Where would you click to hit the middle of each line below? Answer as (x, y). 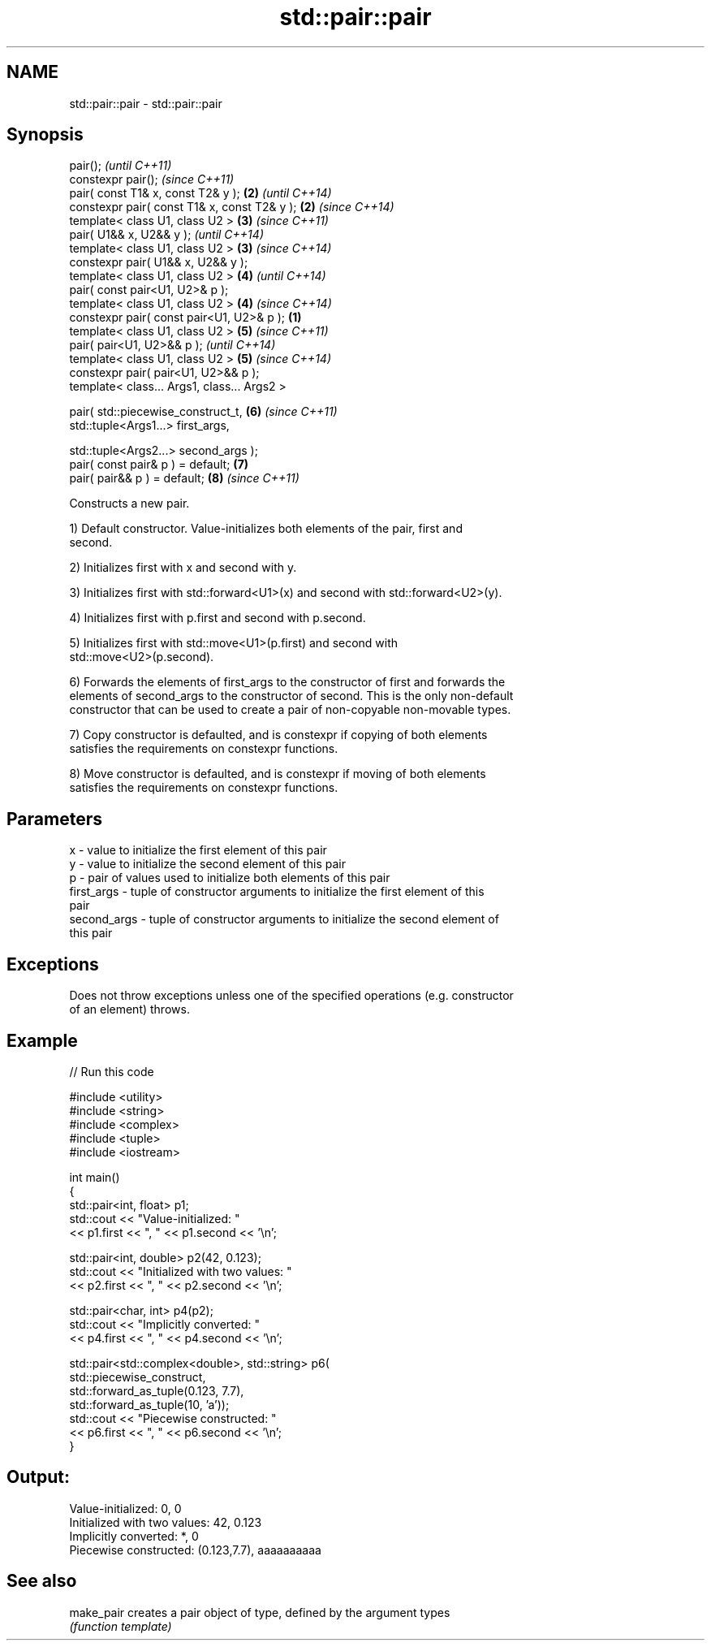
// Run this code (112, 1071)
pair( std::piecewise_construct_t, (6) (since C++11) (203, 412)
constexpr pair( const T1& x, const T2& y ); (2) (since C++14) (232, 207)
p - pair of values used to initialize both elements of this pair (230, 878)
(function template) (121, 1626)
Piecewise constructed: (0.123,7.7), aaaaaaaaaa (195, 1550)
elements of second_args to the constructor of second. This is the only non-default (291, 696)
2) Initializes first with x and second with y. (183, 568)
